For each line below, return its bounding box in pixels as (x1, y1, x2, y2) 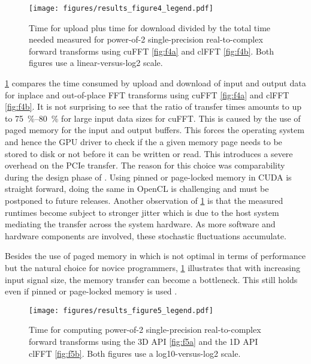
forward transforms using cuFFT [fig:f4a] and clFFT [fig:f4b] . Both (29, 44, 274, 57)
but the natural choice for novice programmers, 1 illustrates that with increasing (5, 261, 300, 273)
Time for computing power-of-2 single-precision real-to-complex (29, 323, 261, 336)
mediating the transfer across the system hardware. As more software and (5, 218, 276, 230)
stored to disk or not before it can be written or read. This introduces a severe (5, 147, 293, 160)
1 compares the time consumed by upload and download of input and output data (5, 77, 306, 89)
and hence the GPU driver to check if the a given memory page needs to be (5, 136, 282, 148)
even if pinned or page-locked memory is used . (5, 285, 177, 297)
